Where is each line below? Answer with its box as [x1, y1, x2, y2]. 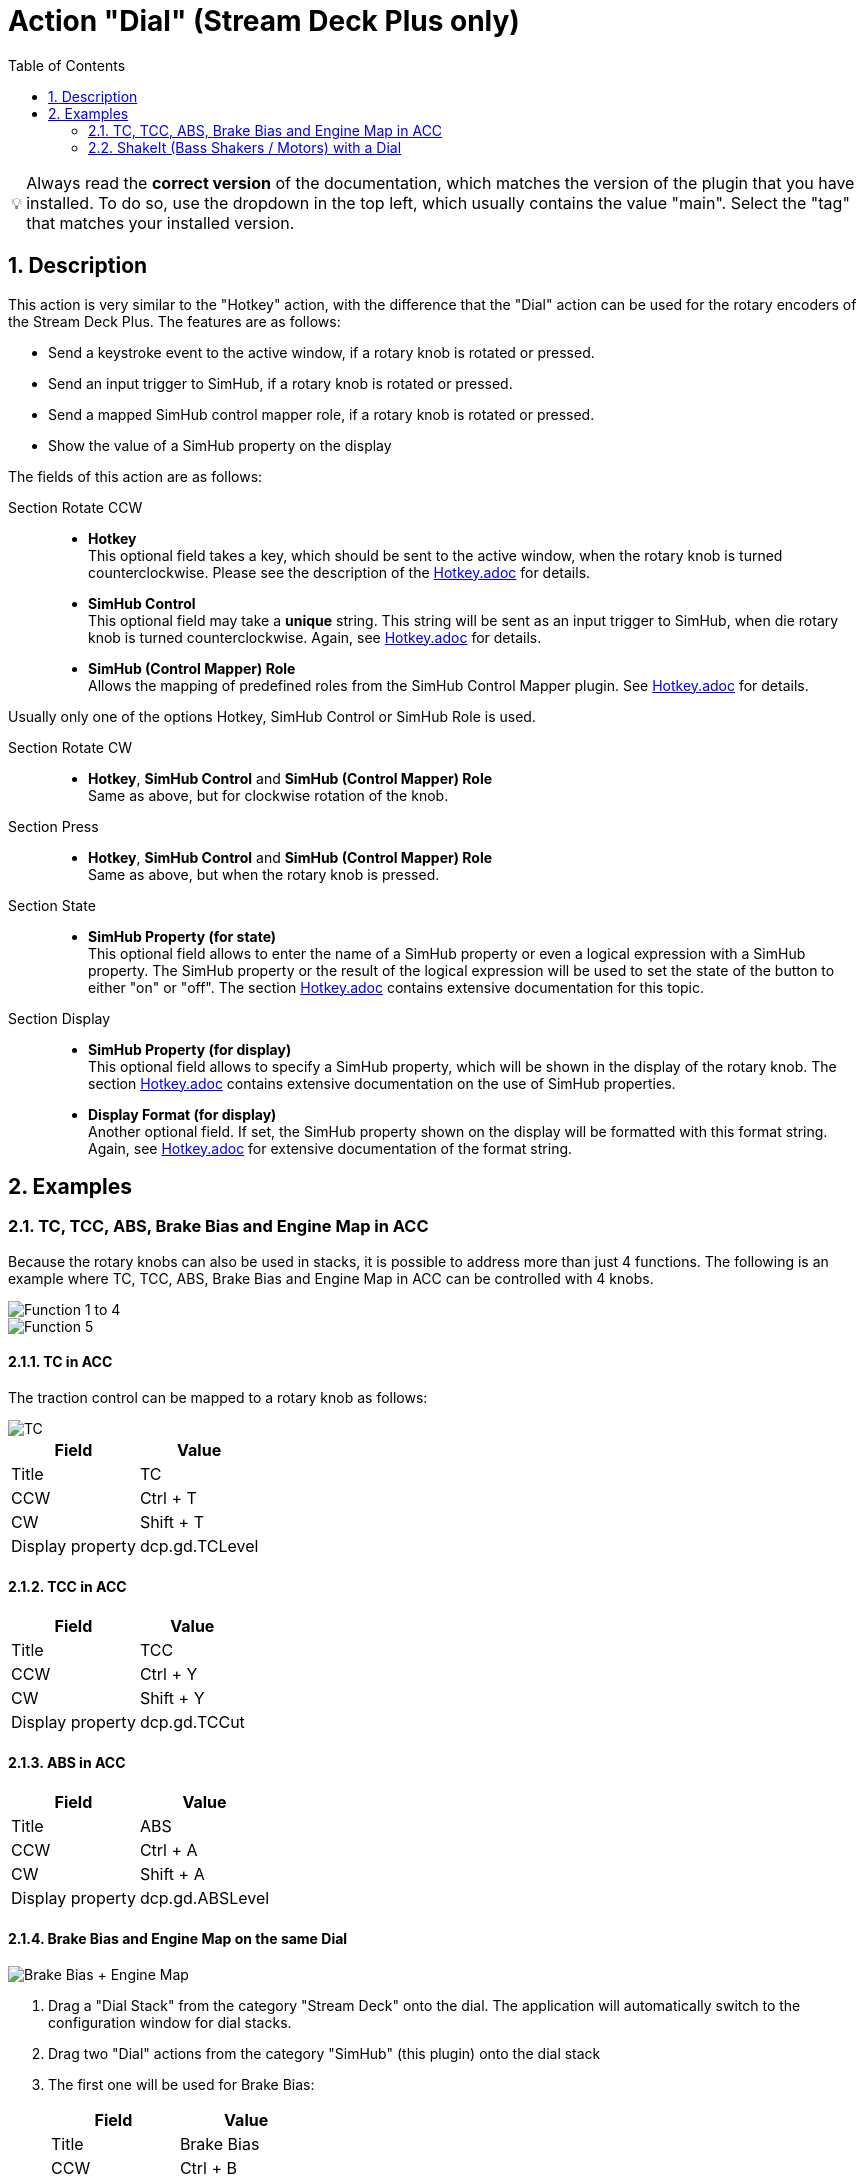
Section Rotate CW [8, 738, 132, 756]
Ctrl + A [139, 1840, 198, 1861]
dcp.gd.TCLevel [139, 1536, 259, 1557]
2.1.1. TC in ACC [8, 1353, 113, 1371]
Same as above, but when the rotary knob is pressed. [88, 865, 440, 883]
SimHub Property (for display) [88, 1040, 292, 1058]
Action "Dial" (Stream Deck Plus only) [8, 4, 520, 38]
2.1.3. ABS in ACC [8, 1753, 126, 1771]
